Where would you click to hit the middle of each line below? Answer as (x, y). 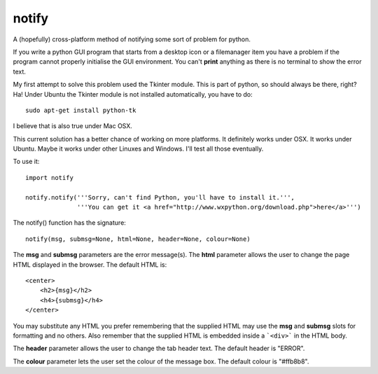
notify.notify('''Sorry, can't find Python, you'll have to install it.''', (160, 197)
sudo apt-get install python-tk (81, 110)
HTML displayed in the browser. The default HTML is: (90, 264)
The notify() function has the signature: (69, 223)
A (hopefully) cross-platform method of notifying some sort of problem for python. (132, 39)
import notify (49, 178)
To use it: (26, 162)
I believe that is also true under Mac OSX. (73, 126)
